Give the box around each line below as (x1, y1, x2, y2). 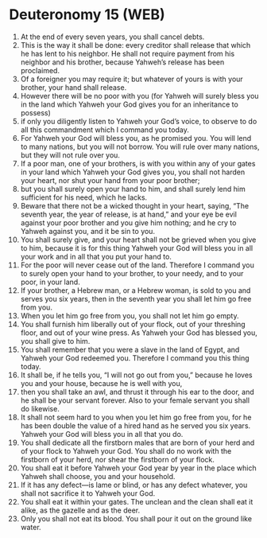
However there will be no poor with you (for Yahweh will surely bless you (20, 91, 259, 100)
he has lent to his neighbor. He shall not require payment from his (20, 49, 235, 58)
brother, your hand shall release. (20, 82, 127, 92)
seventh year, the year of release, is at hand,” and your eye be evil (20, 209, 238, 219)
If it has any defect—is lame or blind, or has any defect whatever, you (20, 480, 248, 489)
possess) (20, 107, 51, 117)
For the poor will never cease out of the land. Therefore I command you (20, 260, 255, 270)
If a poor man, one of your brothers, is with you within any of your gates (20, 158, 256, 168)
